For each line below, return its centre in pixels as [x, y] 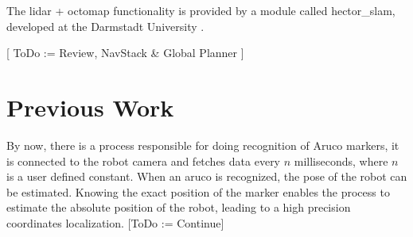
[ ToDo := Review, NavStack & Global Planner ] [125, 53]
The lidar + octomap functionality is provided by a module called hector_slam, [201, 10]
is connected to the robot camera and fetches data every [144, 161]
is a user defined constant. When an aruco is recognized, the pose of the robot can [207, 176]
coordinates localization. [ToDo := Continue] [115, 222]
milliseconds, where [341, 161]
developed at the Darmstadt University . [105, 26]
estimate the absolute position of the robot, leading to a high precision [179, 207]
